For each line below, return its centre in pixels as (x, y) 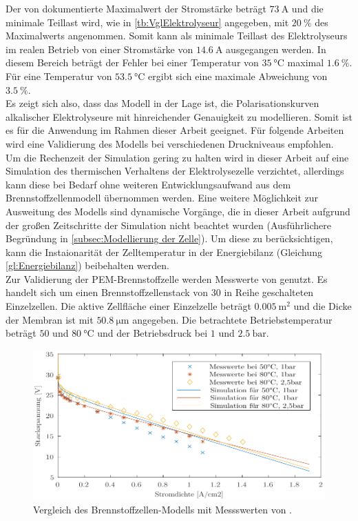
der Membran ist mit (50, 319)
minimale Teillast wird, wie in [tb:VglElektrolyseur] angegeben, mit (147, 22)
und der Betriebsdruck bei (152, 333)
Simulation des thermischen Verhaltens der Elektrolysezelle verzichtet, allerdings (175, 171)
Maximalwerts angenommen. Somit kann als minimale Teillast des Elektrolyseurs (177, 36)
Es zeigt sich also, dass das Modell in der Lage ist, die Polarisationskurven (162, 103)
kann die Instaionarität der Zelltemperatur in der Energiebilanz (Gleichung (164, 252)
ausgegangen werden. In (276, 49)
